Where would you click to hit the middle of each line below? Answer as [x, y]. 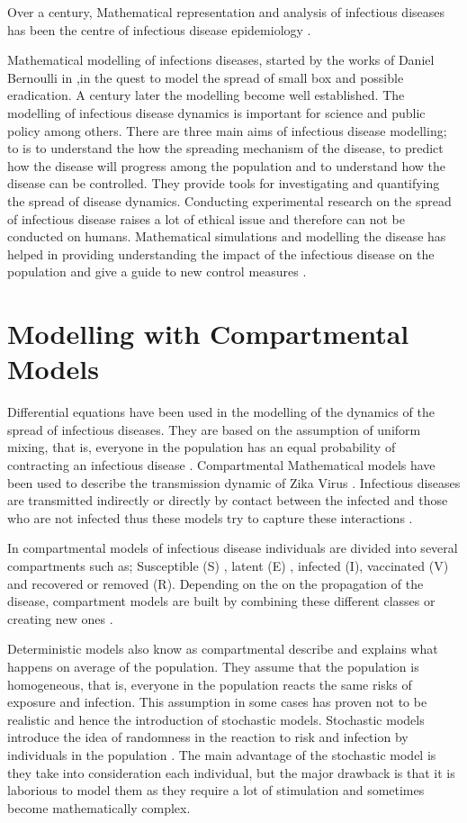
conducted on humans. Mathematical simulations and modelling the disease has [227, 236]
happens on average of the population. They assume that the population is [213, 666]
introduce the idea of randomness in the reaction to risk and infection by [208, 737]
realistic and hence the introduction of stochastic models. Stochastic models [216, 719]
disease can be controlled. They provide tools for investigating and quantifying [224, 183]
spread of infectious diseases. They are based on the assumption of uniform [214, 429]
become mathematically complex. [99, 807]
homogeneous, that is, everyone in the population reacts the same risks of [210, 684]
